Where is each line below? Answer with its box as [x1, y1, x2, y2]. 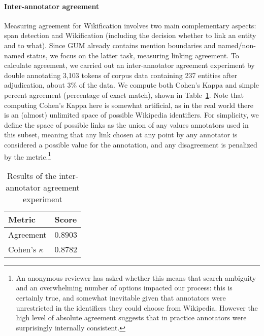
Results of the [7, 169, 56, 181]
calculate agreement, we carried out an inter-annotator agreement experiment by [4, 60, 255, 70]
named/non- [218, 40, 256, 50]
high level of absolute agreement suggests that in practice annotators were [16, 312, 247, 323]
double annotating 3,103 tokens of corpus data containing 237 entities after [4, 69, 238, 80]
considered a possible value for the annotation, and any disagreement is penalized [4, 139, 257, 150]
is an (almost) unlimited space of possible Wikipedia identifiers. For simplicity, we [4, 109, 259, 120]
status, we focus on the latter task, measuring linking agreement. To [27, 50, 239, 60]
